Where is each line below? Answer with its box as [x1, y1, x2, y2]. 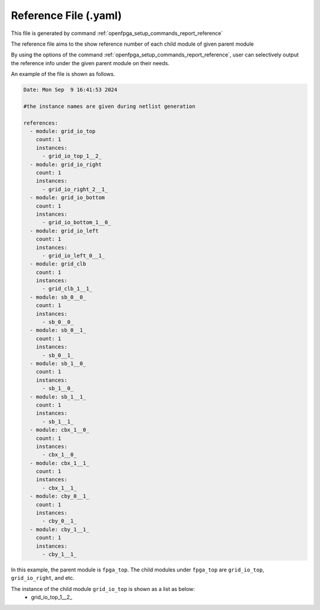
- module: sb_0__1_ [30, 327, 87, 334]
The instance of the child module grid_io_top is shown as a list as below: [11, 585, 195, 592]
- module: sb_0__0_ [30, 293, 87, 301]
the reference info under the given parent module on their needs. [11, 59, 170, 66]
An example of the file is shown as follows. [11, 71, 116, 78]
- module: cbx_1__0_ [30, 427, 89, 433]
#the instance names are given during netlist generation [23, 103, 196, 110]
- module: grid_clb [30, 261, 87, 267]
